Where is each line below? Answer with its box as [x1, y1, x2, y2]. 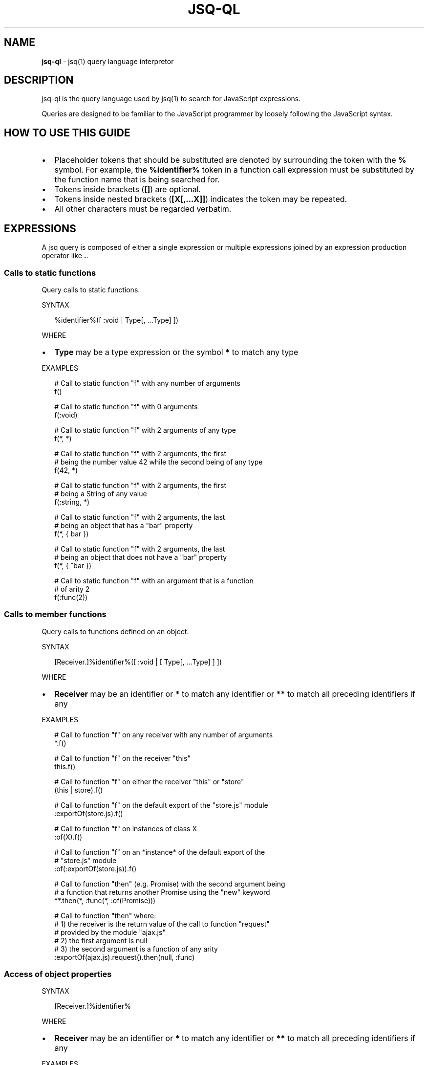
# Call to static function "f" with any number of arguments [54, 378, 240, 387]
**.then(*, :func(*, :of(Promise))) [54, 896, 156, 905]
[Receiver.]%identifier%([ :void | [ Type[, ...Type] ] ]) [54, 657, 222, 666]
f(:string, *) [54, 497, 90, 506]
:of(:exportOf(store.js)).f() [54, 864, 137, 873]
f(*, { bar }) [54, 529, 89, 538]
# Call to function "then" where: [54, 911, 156, 920]
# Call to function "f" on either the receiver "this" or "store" [54, 777, 244, 786]
